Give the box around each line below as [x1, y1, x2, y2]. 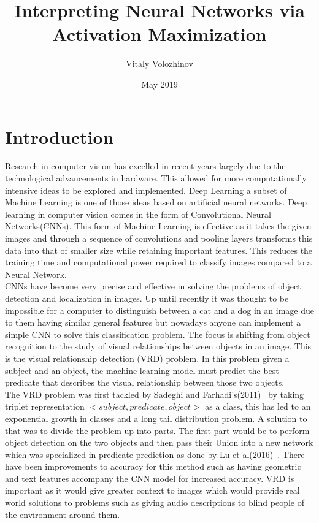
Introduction [5, 124, 114, 149]
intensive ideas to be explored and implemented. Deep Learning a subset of [5, 183, 287, 196]
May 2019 [141, 77, 178, 90]
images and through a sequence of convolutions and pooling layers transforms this [5, 232, 313, 244]
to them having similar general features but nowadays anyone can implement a [5, 316, 301, 329]
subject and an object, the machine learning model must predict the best [5, 364, 279, 376]
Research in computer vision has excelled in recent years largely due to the [5, 159, 286, 172]
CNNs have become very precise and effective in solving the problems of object [5, 280, 301, 292]
